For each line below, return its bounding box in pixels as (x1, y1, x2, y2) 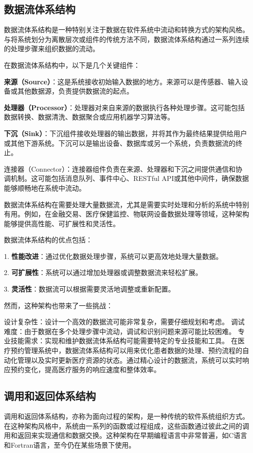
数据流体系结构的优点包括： (4, 235, 92, 245)
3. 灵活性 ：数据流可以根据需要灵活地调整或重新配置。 (4, 284, 175, 294)
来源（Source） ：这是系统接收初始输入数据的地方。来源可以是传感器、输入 (4, 76, 242, 86)
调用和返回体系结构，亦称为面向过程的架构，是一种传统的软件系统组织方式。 (4, 411, 249, 421)
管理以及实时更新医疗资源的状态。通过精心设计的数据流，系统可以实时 (17, 355, 242, 365)
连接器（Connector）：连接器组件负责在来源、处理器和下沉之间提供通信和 (4, 163, 236, 174)
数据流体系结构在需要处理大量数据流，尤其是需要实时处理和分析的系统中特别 (4, 199, 249, 209)
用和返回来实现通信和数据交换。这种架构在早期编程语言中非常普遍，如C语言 (4, 430, 248, 440)
